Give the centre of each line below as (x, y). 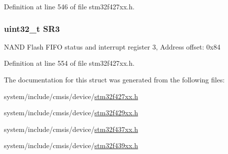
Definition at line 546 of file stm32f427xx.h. (69, 6)
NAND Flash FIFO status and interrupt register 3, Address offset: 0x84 (112, 46)
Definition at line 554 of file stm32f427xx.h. (69, 63)
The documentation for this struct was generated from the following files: (114, 79)
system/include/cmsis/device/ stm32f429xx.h (71, 113)
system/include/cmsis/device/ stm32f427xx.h (71, 96)
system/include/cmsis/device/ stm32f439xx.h (71, 145)
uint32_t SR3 (32, 28)
